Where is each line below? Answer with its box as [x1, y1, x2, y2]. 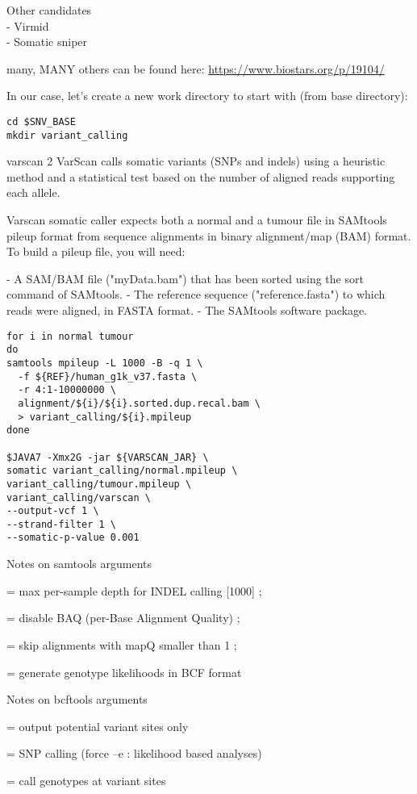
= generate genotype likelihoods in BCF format [6, 663, 242, 680]
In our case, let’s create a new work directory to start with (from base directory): [6, 87, 408, 104]
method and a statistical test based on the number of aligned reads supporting [6, 168, 395, 185]
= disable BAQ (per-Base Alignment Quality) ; [6, 609, 240, 626]
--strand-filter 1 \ [6, 518, 117, 530]
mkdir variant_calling [6, 129, 128, 141]
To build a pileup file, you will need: [6, 243, 186, 260]
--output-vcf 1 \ [6, 505, 99, 517]
